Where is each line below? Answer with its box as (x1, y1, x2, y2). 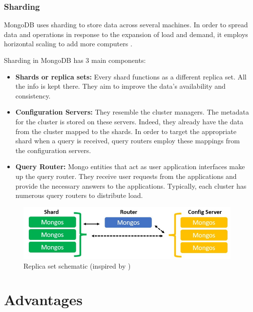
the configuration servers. (15, 145, 91, 155)
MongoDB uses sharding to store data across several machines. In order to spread (4, 19, 248, 30)
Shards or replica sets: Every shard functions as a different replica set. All (15, 71, 247, 81)
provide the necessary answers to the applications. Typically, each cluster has (15, 180, 247, 191)
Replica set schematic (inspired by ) (23, 260, 131, 271)
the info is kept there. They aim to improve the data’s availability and (15, 81, 226, 91)
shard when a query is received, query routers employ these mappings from (15, 136, 240, 146)
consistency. (15, 90, 51, 100)
